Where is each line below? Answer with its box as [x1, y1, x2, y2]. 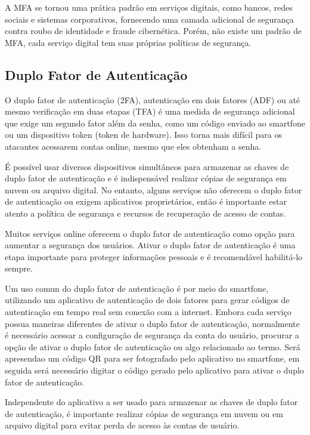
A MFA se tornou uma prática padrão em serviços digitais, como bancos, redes [5, 1, 293, 13]
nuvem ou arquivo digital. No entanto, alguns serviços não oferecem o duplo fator [5, 183, 302, 196]
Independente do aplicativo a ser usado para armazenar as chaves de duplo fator [5, 396, 298, 408]
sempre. [5, 262, 33, 274]
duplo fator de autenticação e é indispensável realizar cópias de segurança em [5, 172, 287, 184]
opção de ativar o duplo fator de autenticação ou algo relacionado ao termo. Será [5, 340, 300, 353]
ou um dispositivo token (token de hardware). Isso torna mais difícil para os [5, 128, 282, 141]
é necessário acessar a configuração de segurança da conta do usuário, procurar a [5, 329, 299, 341]
